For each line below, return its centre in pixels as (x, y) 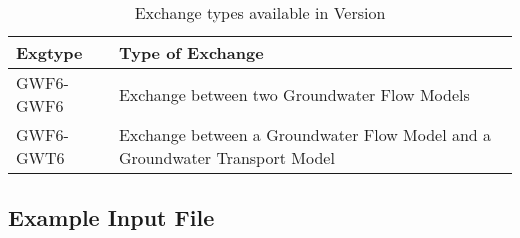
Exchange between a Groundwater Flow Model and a (305, 134)
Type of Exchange (191, 52)
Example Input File (111, 217)
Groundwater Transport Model (226, 157)
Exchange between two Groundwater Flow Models (294, 94)
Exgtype (49, 52)
